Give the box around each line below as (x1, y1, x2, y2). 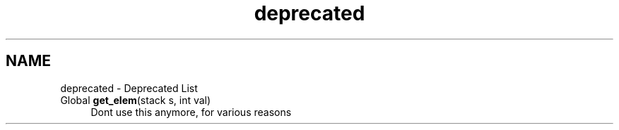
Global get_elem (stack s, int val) (60, 93, 211, 106)
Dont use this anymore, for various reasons (90, 105, 292, 118)
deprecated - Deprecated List (60, 82, 198, 94)
